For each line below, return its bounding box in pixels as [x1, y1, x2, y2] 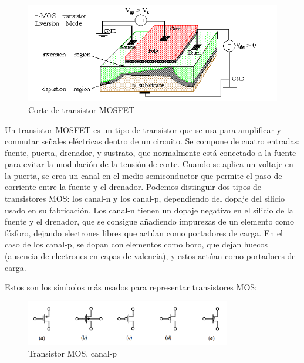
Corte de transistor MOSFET [28, 103, 135, 116]
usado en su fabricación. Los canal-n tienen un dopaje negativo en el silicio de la [5, 203, 293, 216]
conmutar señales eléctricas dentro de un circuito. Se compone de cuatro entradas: [5, 135, 300, 147]
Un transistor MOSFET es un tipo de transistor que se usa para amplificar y [5, 123, 281, 135]
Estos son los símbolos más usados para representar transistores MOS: [5, 281, 257, 293]
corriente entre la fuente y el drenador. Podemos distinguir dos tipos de [5, 181, 262, 193]
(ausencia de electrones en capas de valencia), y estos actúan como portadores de [5, 250, 296, 262]
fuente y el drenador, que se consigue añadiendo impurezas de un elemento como [5, 215, 295, 228]
